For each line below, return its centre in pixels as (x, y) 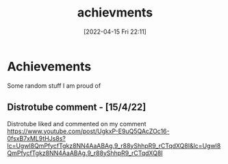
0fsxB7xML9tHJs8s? (37, 138)
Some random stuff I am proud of (54, 85)
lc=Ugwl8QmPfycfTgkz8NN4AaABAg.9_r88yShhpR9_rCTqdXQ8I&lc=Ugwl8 (114, 145)
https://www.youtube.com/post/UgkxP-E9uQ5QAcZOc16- (88, 131)
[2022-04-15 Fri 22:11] (115, 32)
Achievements (49, 66)
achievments (115, 13)
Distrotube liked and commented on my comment (77, 124)
